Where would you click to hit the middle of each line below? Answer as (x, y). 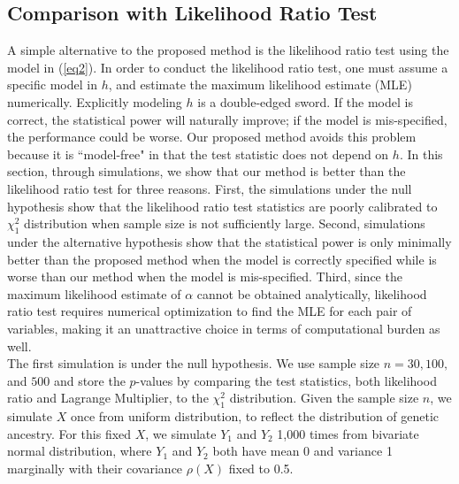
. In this (421, 154)
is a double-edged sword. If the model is (305, 101)
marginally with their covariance (95, 468)
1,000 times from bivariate (348, 433)
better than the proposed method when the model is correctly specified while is (222, 259)
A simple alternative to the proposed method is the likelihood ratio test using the (228, 50)
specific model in (52, 85)
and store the (89, 380)
